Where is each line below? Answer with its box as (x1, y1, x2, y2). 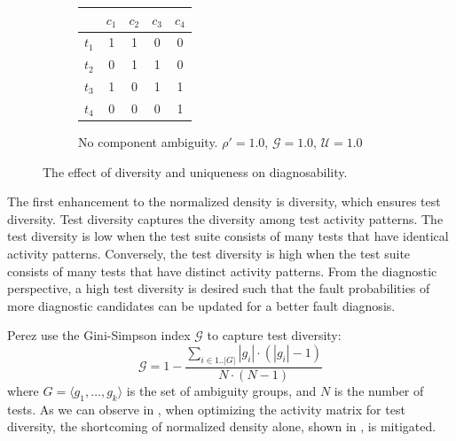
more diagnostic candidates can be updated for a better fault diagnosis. (7, 296, 396, 314)
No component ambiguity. (78, 132, 218, 151)
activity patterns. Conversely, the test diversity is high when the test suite (7, 244, 411, 262)
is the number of (334, 381, 424, 399)
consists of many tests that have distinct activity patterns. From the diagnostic (7, 261, 437, 280)
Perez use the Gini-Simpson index (7, 326, 191, 344)
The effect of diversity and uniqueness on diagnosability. (43, 162, 348, 181)
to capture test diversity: (207, 326, 342, 344)
